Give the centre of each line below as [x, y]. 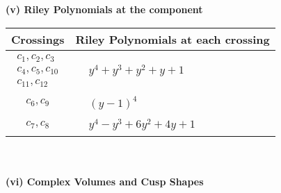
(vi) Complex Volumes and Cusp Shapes [105, 181]
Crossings [38, 39]
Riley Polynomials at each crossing [172, 39]
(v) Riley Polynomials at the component [104, 9]
